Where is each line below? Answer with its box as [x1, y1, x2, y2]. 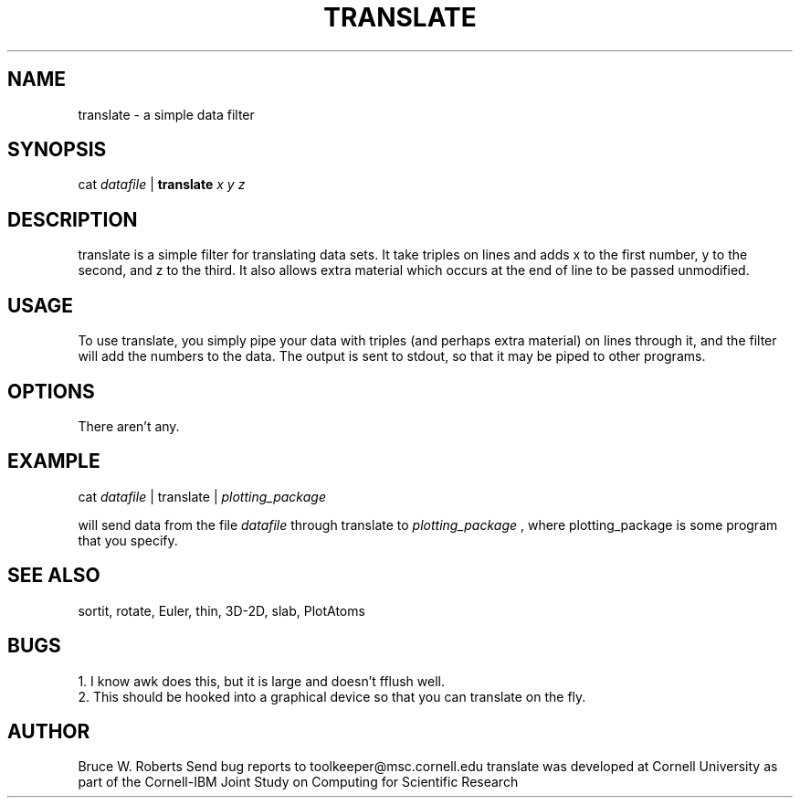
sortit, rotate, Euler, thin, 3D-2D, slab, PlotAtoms [78, 602, 365, 619]
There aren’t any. [78, 418, 180, 434]
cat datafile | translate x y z [78, 176, 246, 193]
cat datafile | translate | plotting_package [78, 488, 326, 504]
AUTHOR [7, 719, 90, 743]
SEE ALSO [7, 564, 100, 588]
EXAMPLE [7, 450, 100, 473]
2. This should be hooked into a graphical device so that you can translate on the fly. [78, 688, 586, 704]
